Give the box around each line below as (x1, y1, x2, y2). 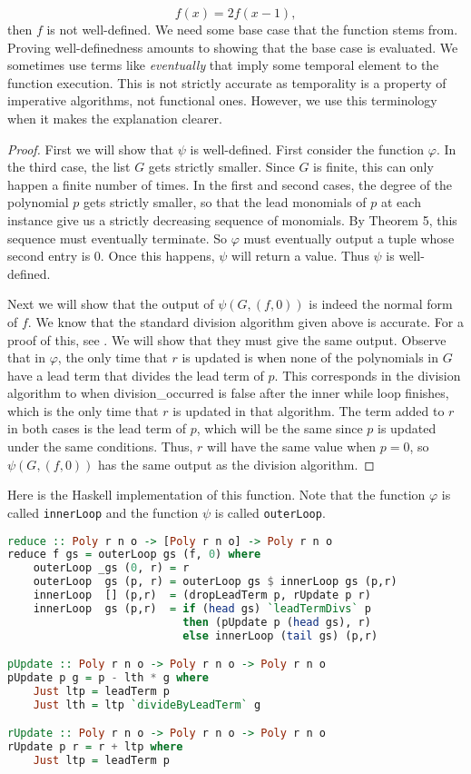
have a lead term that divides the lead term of (7, 365, 264, 384)
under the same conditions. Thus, (7, 437, 193, 456)
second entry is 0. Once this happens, (7, 246, 215, 265)
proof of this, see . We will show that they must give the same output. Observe (7, 330, 446, 349)
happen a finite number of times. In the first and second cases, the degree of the (7, 174, 453, 193)
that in (7, 348, 46, 367)
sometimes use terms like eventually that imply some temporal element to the (7, 55, 439, 74)
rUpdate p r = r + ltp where (7, 740, 183, 754)
